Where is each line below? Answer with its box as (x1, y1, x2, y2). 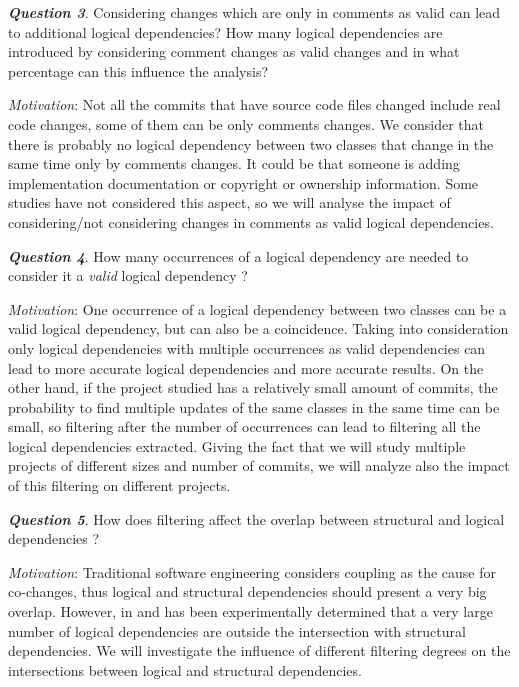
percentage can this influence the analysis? (8, 60, 269, 81)
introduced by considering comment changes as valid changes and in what (8, 41, 460, 62)
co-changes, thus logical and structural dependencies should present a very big (8, 581, 487, 602)
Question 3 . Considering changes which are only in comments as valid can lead (8, 2, 501, 22)
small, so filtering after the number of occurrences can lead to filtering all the (8, 416, 481, 437)
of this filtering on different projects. (8, 475, 231, 496)
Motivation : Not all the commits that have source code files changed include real (8, 94, 501, 115)
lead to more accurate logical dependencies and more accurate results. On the (8, 357, 484, 378)
